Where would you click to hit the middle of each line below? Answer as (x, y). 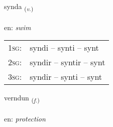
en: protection (25, 119)
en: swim (18, 27)
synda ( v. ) (19, 7)
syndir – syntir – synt (68, 62)
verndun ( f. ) (22, 98)
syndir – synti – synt (66, 77)
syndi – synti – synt (64, 48)
